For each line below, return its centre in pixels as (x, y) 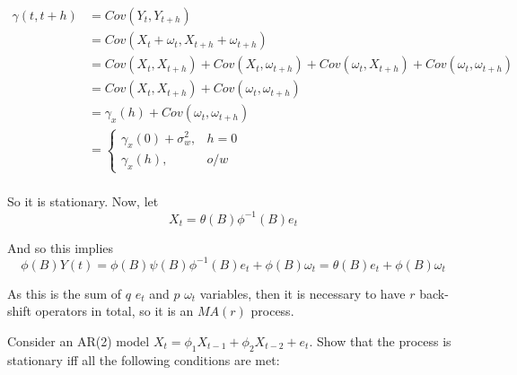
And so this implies (61, 247)
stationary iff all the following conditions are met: (144, 359)
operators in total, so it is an (114, 311)
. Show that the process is (380, 340)
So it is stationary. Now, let (83, 201)
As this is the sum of (65, 293)
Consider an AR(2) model (79, 340)
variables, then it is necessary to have (302, 293)
